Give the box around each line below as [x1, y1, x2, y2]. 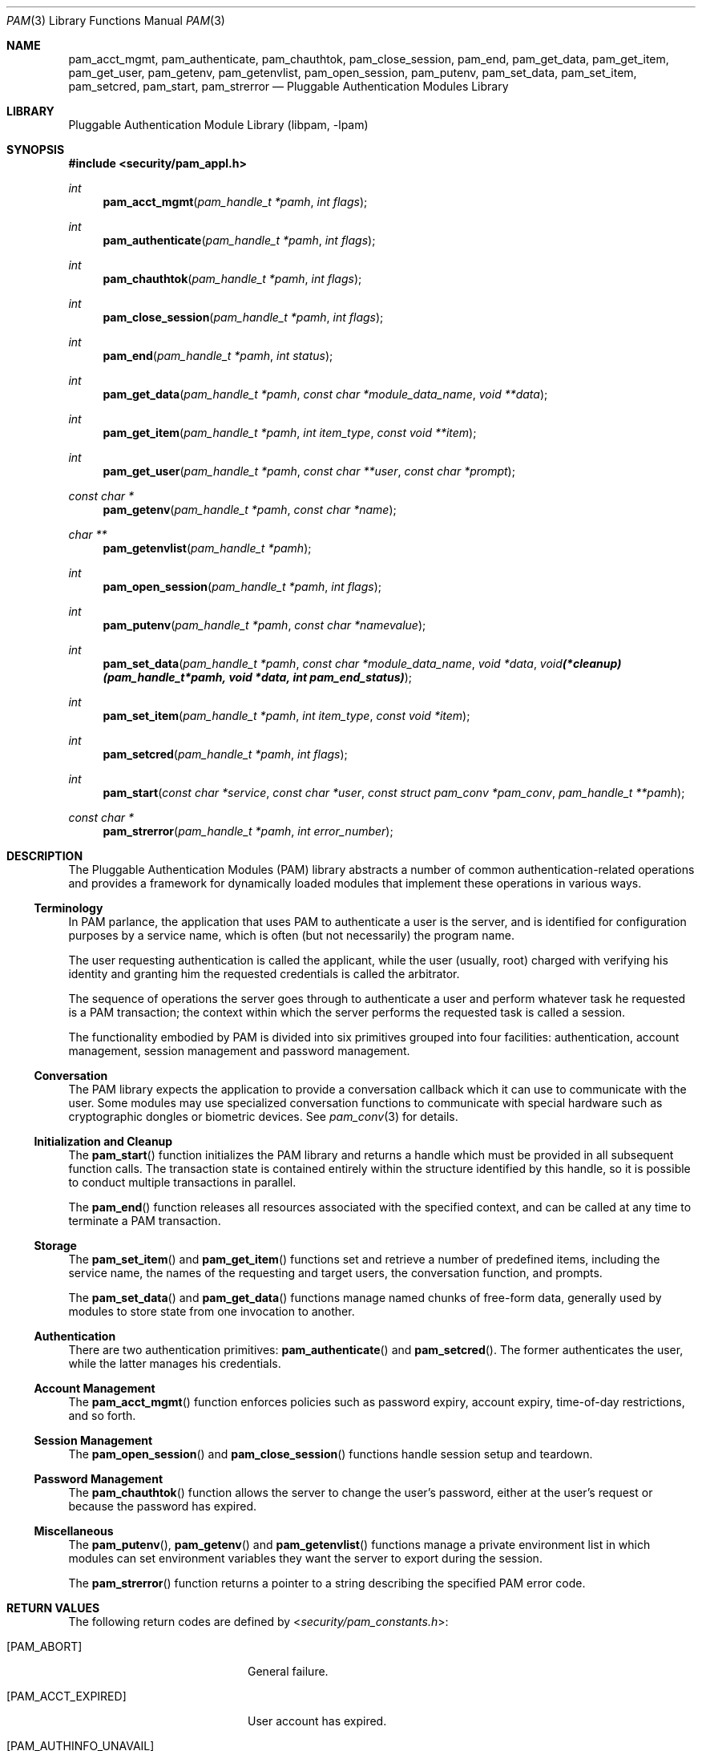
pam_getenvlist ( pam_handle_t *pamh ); [103, 541, 312, 555]
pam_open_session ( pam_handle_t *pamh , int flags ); [103, 580, 381, 593]
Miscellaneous [34, 1524, 114, 1538]
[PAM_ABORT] [6, 1640, 83, 1653]
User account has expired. [248, 1714, 387, 1728]
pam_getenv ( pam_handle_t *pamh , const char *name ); [103, 503, 397, 516]
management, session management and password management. [68, 1044, 410, 1057]
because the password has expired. [68, 1499, 257, 1513]
